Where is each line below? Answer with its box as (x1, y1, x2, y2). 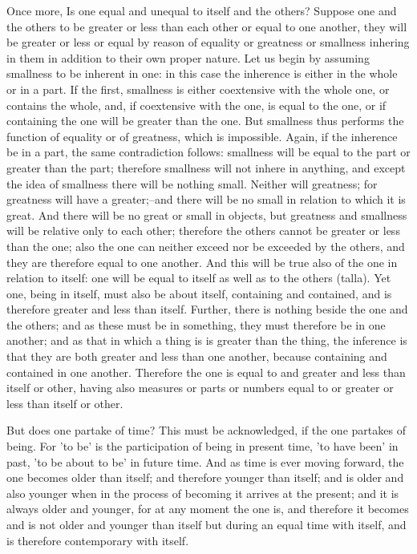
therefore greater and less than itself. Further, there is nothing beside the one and (6, 301, 408, 317)
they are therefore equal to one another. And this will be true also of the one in (6, 253, 398, 270)
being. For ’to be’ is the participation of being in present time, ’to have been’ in (6, 438, 399, 455)
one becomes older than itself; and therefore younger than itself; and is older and (6, 469, 404, 486)
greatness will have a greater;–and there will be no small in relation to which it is (6, 191, 406, 208)
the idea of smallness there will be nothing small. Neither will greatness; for (6, 175, 378, 192)
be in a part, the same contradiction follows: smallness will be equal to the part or (6, 144, 411, 160)
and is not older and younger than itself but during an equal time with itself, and (6, 516, 407, 532)
